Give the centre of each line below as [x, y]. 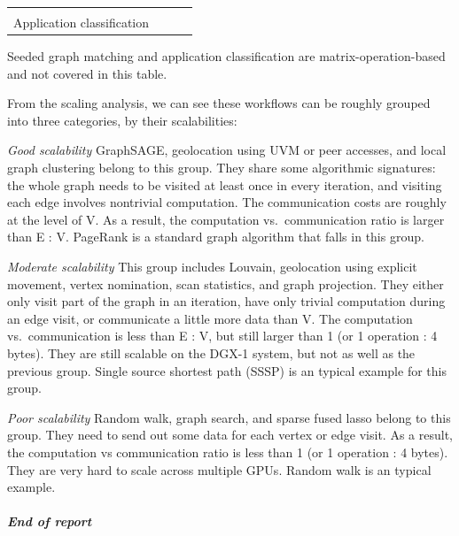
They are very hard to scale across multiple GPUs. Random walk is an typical [219, 469]
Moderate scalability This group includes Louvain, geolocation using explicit [212, 267]
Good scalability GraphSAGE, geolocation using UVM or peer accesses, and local [227, 150]
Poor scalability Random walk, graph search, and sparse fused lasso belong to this [229, 417]
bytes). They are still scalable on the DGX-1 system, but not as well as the [211, 353]
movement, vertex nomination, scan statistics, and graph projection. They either [226, 283]
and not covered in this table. [87, 73]
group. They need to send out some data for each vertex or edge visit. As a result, [230, 435]
